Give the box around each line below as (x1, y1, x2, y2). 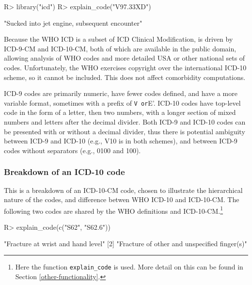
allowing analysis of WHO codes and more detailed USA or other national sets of (4, 53, 245, 63)
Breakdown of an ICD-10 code (4, 166, 125, 178)
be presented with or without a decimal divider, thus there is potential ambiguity (4, 126, 245, 136)
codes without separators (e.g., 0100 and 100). (4, 145, 141, 155)
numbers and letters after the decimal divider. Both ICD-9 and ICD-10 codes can (4, 117, 246, 127)
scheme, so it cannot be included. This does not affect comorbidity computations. (4, 72, 246, 82)
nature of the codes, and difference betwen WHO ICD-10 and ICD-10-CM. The (4, 194, 239, 205)
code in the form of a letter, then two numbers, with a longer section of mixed (4, 107, 236, 117)
